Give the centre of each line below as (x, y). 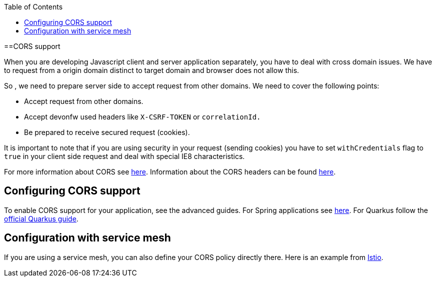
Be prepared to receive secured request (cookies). (107, 132)
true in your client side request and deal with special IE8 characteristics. (124, 156)
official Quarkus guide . (41, 218)
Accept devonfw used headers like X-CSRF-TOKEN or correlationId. (142, 117)
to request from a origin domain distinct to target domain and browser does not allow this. (152, 70)
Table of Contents (33, 7)
